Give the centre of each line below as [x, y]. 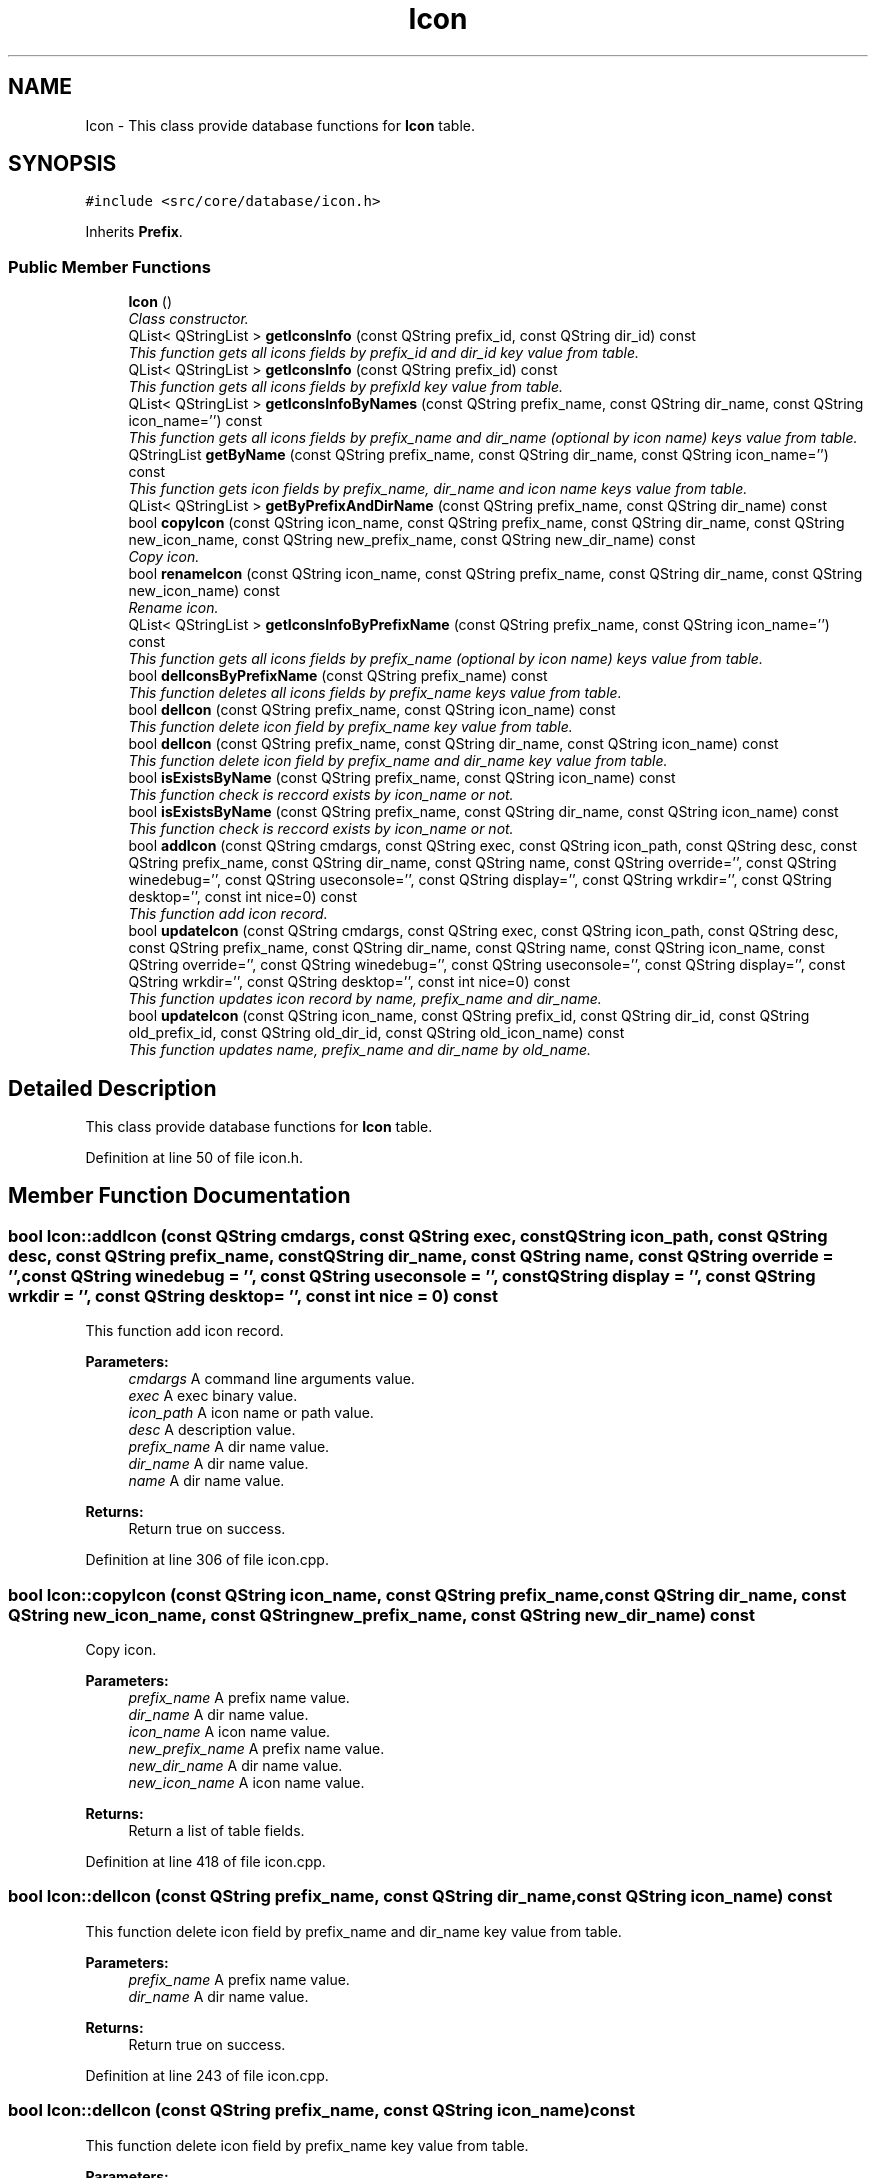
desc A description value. [212, 1430]
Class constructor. [188, 319]
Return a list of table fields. [216, 1830]
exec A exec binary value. [213, 1396]
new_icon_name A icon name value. [246, 1782]
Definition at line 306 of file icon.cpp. [207, 1560]
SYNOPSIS [62, 164]
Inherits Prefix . [134, 232]
